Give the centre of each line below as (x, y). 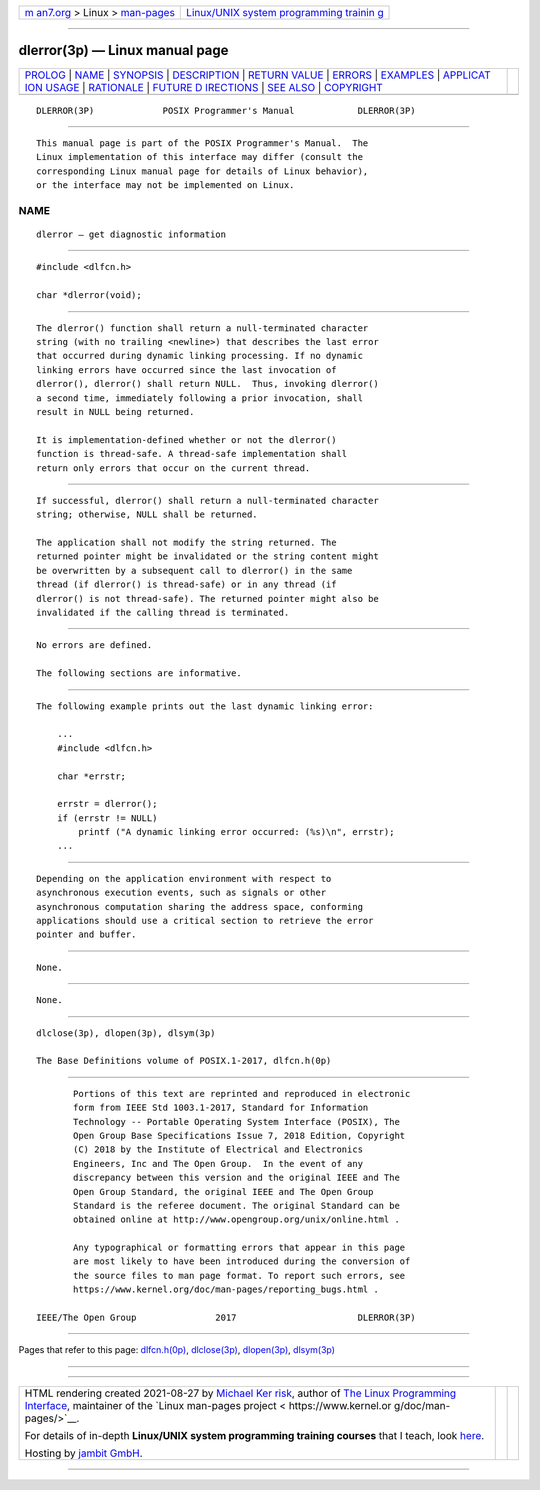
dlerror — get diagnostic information (131, 234)
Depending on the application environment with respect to (184, 878)
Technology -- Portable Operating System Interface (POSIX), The (236, 1121)
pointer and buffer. (86, 934)
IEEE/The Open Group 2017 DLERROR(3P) (226, 1318)
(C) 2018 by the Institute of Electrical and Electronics (218, 1149)
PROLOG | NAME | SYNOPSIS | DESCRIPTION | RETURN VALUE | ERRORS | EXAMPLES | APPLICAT (257, 75)
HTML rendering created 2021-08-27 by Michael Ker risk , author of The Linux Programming (240, 1393)
